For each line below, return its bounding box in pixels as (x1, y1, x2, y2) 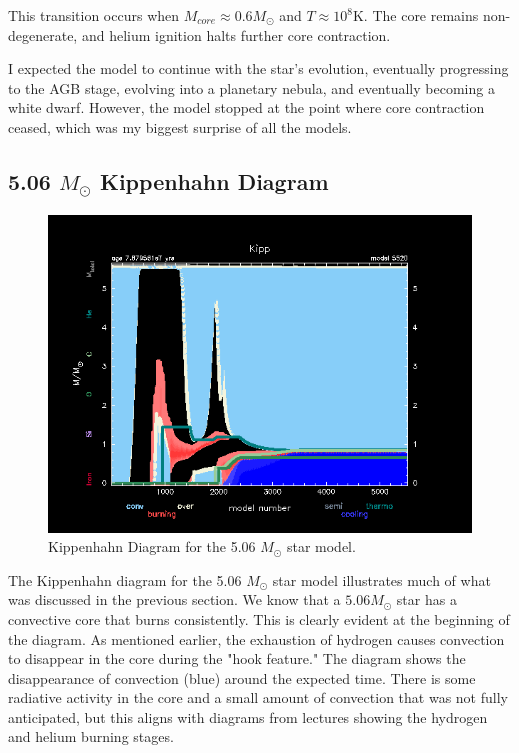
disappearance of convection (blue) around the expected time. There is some (8, 667, 476, 688)
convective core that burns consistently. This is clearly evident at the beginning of (8, 608, 510, 629)
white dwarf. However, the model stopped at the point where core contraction (8, 97, 485, 118)
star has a (396, 589, 457, 610)
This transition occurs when (8, 5, 180, 25)
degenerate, (8, 24, 78, 45)
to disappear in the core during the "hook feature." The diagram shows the (8, 648, 466, 669)
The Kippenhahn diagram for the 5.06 (8, 569, 242, 590)
